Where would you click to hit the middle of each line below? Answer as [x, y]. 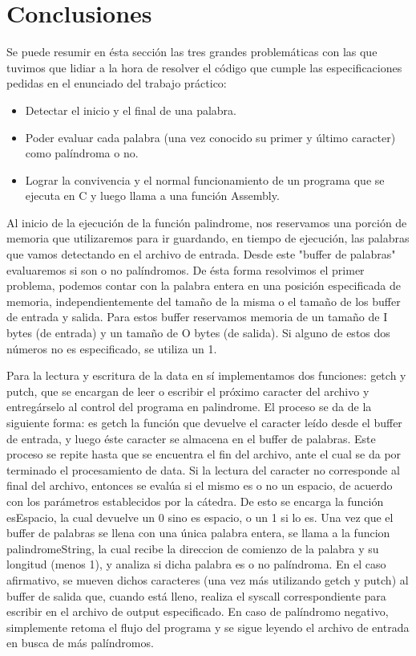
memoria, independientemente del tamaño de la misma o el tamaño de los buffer [204, 301]
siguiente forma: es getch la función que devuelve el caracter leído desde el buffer [204, 422]
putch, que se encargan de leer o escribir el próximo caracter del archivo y [188, 391]
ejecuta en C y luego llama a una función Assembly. [152, 196]
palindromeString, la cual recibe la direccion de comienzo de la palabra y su [193, 548]
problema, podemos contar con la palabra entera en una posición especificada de [204, 285]
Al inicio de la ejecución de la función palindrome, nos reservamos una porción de [207, 222]
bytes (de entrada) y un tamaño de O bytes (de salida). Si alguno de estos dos [198, 333]
